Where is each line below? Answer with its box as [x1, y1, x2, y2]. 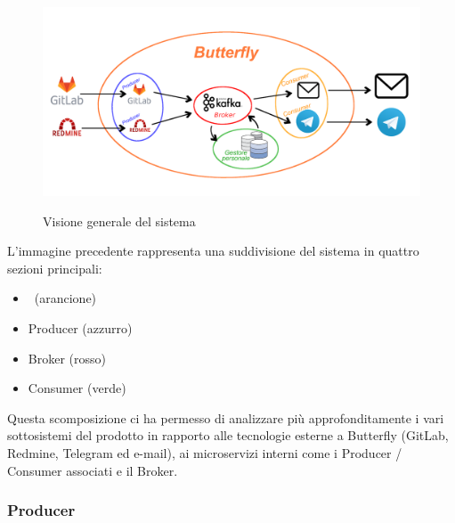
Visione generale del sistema [43, 211, 196, 230]
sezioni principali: [7, 258, 102, 277]
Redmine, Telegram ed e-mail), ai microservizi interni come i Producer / [7, 443, 402, 462]
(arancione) [34, 289, 97, 307]
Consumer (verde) [28, 379, 126, 397]
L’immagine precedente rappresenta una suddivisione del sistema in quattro [7, 241, 419, 260]
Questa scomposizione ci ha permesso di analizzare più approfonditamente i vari [7, 408, 444, 427]
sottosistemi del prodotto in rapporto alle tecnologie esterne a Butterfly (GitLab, [7, 426, 449, 445]
